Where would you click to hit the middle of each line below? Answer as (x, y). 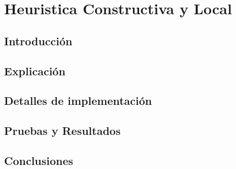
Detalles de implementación (78, 101)
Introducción (38, 40)
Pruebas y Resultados (62, 131)
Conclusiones (39, 160)
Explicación (35, 71)
